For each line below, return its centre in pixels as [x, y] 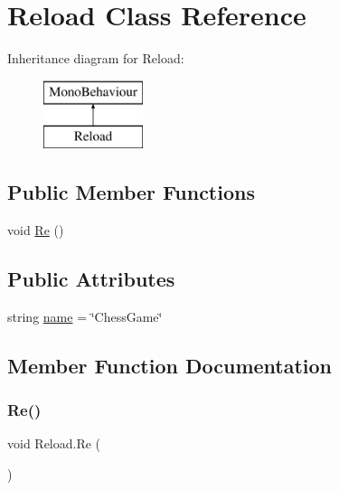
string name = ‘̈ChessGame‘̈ [85, 316]
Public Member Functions [131, 192]
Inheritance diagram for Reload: [96, 58]
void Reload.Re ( [54, 443]
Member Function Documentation [170, 365]
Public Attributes [91, 279]
